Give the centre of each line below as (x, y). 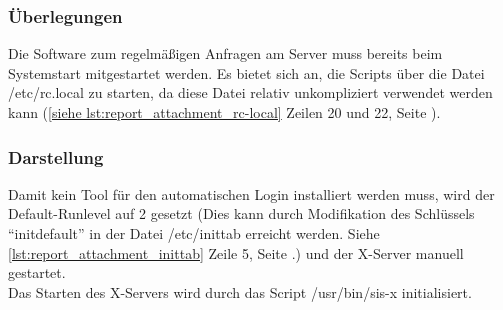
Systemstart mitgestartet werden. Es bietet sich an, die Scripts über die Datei (246, 72)
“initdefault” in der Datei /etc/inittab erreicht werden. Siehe (194, 233)
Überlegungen (65, 15)
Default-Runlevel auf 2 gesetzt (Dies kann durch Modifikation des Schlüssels (241, 213)
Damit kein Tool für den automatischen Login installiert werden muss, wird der (251, 193)
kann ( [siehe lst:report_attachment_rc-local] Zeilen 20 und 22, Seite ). (224, 112)
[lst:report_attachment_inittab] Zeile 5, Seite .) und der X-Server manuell (236, 252)
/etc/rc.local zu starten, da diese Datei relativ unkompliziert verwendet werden (250, 92)
